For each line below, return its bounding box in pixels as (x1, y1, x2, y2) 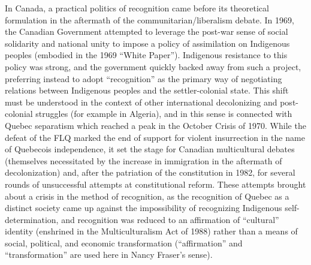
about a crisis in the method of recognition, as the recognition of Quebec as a (5, 189, 289, 202)
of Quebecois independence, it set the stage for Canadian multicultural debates (5, 143, 295, 155)
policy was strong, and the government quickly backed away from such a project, (5, 60, 301, 73)
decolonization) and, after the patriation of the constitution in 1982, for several (5, 166, 295, 179)
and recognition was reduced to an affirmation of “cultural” (61, 213, 279, 225)
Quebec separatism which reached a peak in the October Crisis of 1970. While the (5, 119, 306, 131)
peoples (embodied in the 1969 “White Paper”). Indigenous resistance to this (5, 49, 288, 61)
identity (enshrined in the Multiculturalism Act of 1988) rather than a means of (5, 225, 298, 237)
